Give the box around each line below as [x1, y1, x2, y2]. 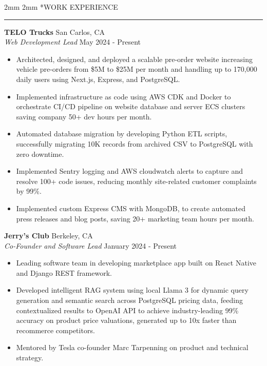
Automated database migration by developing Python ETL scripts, [16, 128, 227, 139]
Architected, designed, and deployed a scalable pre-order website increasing [16, 53, 253, 64]
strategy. [16, 352, 44, 363]
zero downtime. [16, 148, 64, 159]
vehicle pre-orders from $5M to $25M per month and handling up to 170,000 [16, 64, 257, 74]
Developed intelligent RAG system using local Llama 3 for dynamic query [16, 284, 249, 295]
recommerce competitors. [16, 324, 95, 335]
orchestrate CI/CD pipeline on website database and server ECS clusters [16, 101, 245, 112]
